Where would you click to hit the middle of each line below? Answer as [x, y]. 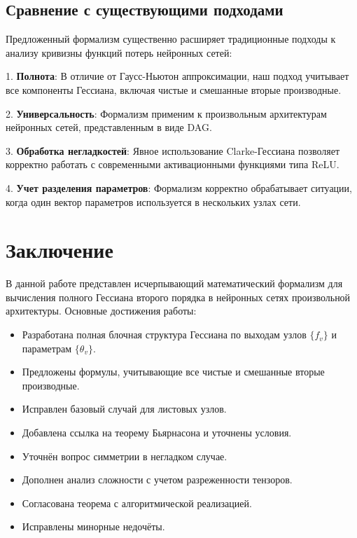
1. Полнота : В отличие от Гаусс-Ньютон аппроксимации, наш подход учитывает [177, 76]
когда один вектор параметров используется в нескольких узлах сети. [153, 201]
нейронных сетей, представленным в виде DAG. [109, 127]
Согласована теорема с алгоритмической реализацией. [137, 503]
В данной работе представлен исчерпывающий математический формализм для [174, 283]
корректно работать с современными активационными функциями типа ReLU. [173, 164]
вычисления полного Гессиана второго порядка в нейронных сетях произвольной [178, 297]
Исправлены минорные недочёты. [93, 526]
